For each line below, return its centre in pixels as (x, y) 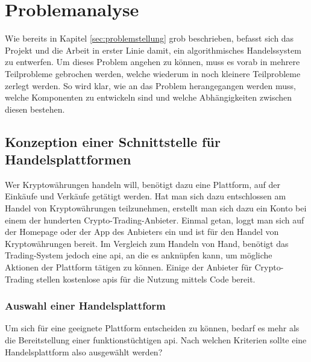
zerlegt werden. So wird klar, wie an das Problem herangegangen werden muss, (150, 85)
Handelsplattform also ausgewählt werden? (84, 351)
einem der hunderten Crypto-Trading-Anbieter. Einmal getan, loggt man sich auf (155, 220)
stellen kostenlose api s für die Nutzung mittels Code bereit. (146, 279)
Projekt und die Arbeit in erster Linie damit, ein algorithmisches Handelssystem (153, 50)
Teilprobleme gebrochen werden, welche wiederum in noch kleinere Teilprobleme (153, 73)
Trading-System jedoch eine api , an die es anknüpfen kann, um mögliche (139, 255)
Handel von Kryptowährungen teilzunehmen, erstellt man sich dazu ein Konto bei (156, 208)
